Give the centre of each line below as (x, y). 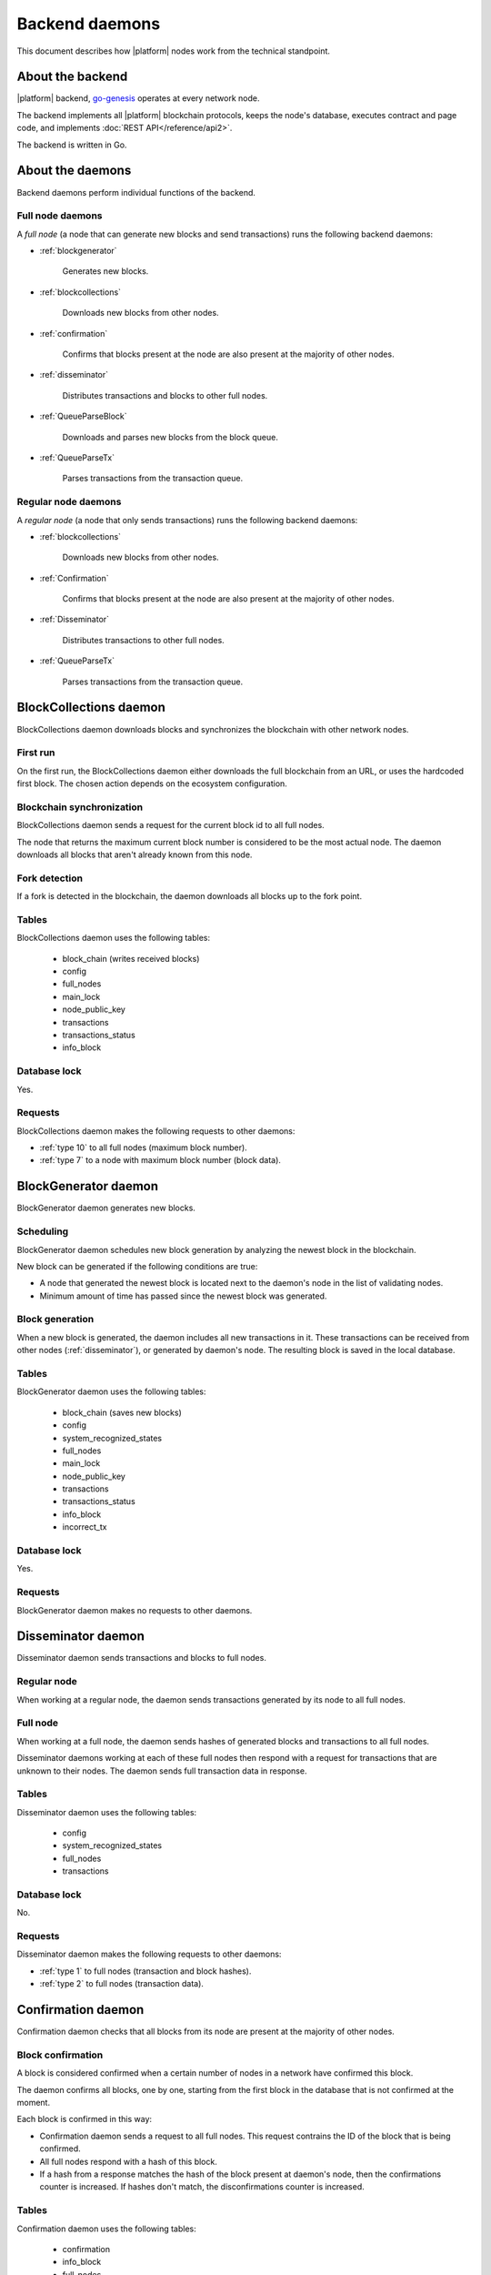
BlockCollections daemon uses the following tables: (114, 938)
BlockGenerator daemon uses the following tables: (111, 1391)
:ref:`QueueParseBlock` (83, 416)
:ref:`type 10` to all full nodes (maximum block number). (143, 1148)
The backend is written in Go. (72, 145)
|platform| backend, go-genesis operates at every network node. (138, 98)
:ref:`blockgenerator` (78, 251)
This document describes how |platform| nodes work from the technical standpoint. (174, 51)
